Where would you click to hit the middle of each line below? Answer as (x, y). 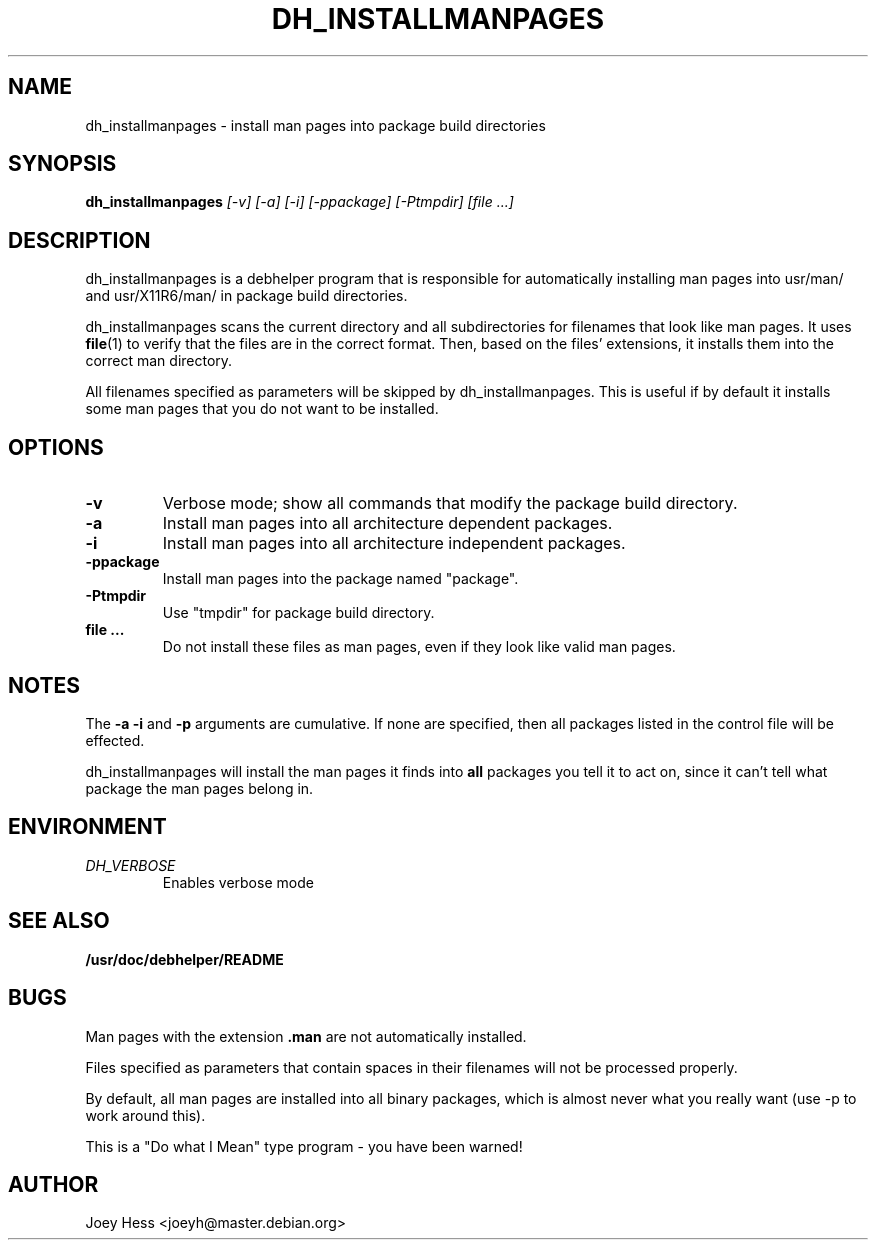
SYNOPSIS (62, 164)
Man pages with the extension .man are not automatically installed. (306, 1036)
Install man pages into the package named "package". (340, 579)
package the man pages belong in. (199, 788)
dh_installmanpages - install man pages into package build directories (315, 125)
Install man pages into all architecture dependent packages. (387, 523)
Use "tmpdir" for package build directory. (298, 613)
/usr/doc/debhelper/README (184, 959)
